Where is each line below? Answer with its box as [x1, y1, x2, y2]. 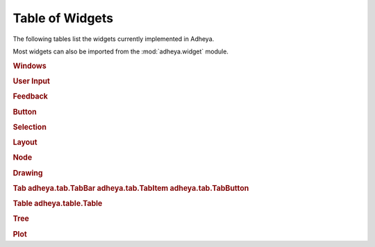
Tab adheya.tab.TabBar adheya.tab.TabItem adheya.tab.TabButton [12, 183, 249, 193]
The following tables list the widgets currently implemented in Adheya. [12, 35, 215, 43]
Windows [12, 61, 47, 71]
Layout [12, 137, 37, 147]
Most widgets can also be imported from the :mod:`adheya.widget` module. [12, 47, 229, 56]
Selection [12, 122, 47, 132]
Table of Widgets [12, 10, 114, 26]
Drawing [12, 168, 43, 178]
